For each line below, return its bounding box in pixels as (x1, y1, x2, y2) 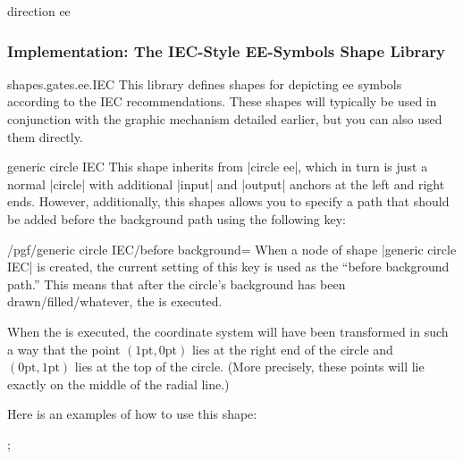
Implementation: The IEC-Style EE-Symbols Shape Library (7, 39, 446, 62)
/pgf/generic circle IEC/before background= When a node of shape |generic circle (7, 239, 457, 258)
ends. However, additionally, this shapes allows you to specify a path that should (7, 192, 450, 211)
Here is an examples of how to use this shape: (7, 405, 257, 423)
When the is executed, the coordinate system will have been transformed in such (7, 321, 449, 340)
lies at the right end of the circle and (191, 339, 393, 358)
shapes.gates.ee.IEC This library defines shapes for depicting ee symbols (7, 74, 402, 93)
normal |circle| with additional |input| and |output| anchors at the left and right (7, 174, 445, 193)
